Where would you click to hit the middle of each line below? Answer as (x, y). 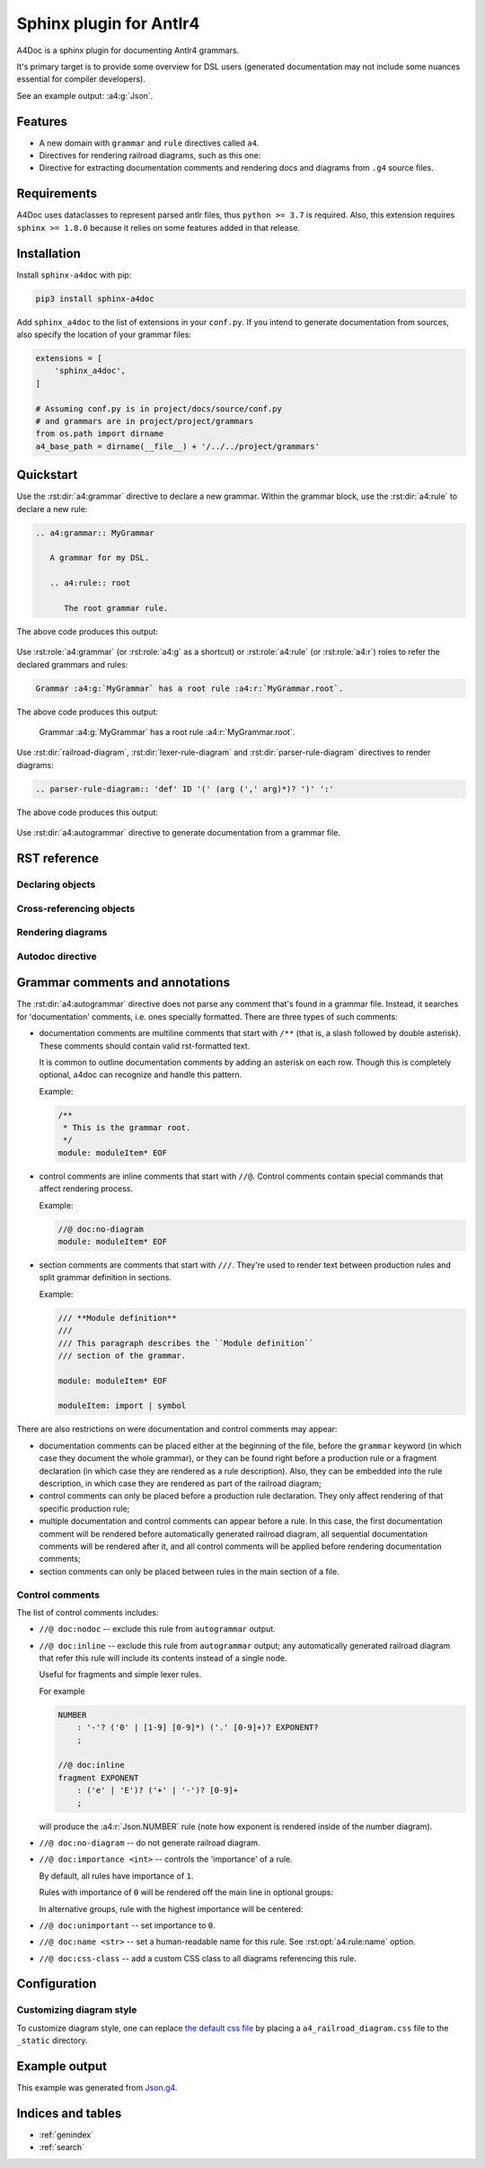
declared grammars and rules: (72, 664)
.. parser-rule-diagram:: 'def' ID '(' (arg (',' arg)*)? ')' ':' (185, 789)
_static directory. (52, 2040)
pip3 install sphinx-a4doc (95, 298)
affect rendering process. (86, 1189)
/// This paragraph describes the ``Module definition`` (186, 1343)
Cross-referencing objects (76, 908)
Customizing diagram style (77, 2010)
